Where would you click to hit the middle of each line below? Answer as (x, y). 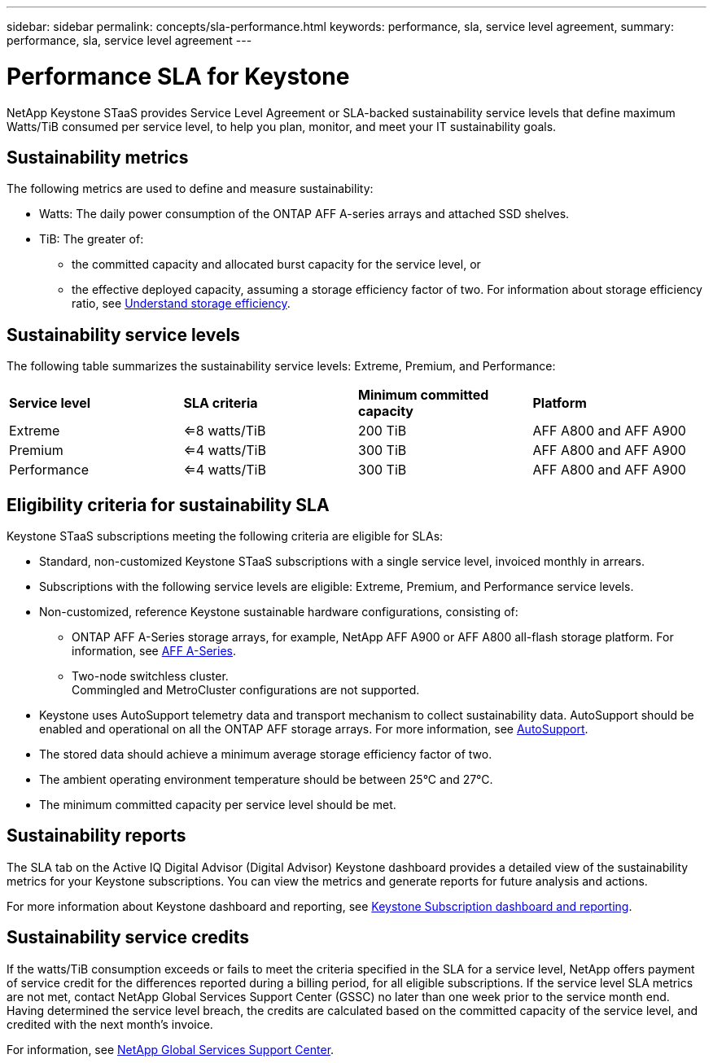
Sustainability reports (96, 836)
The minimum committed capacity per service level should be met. (218, 805)
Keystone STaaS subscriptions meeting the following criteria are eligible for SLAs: (225, 536)
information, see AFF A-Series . (154, 651)
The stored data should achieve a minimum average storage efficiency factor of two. (266, 755)
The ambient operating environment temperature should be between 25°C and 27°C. (266, 780)
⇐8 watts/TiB (225, 431)
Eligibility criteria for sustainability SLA (168, 505)
